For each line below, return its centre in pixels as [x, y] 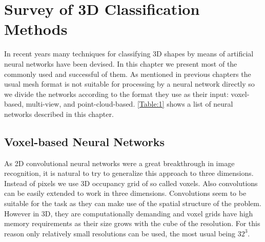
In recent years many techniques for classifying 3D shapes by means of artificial [129, 54]
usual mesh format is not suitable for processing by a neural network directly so [129, 84]
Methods [36, 29]
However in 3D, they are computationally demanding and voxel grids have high [129, 213]
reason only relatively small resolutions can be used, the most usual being [120, 233]
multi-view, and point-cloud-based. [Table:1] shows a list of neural [129, 104]
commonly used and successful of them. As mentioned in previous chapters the [128, 74]
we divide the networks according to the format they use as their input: [116, 94]
